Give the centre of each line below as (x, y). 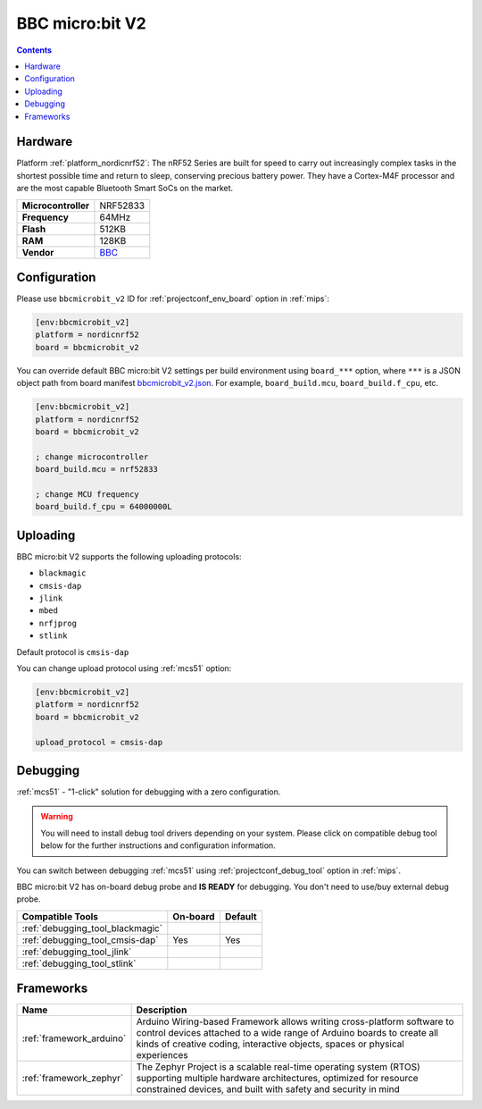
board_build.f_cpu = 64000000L (104, 507)
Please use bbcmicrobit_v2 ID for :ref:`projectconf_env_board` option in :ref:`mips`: (173, 298)
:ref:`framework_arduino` (74, 1038)
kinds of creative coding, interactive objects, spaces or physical (270, 1044)
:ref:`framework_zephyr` (73, 1079)
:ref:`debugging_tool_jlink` (77, 952)
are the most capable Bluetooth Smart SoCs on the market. (125, 189)
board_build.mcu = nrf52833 (96, 470)
